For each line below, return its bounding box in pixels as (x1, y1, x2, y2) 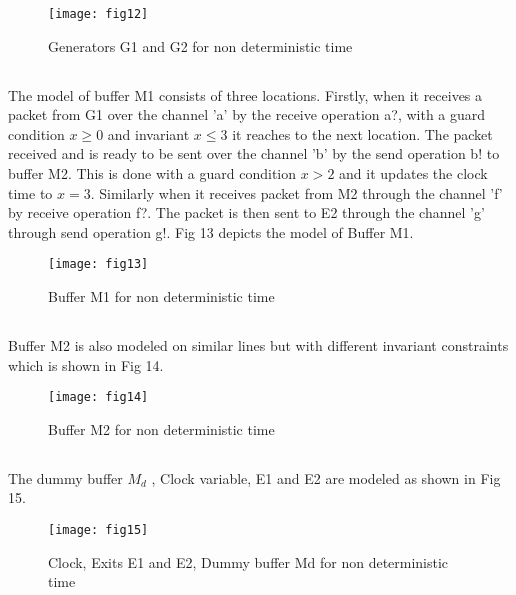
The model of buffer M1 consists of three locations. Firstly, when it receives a (8, 84, 483, 105)
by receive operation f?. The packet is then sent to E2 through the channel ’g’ (8, 202, 485, 223)
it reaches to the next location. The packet (232, 123, 493, 144)
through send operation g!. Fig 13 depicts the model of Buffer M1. (8, 221, 414, 242)
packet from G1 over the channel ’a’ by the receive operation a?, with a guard (8, 104, 486, 125)
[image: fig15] (48, 523, 149, 538)
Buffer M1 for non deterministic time (48, 286, 275, 307)
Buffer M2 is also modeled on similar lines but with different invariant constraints (8, 335, 509, 356)
